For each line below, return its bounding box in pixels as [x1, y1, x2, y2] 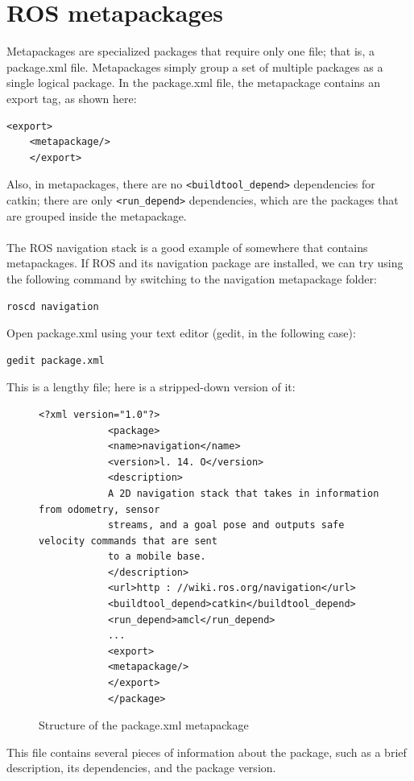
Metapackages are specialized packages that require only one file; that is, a [6, 43, 375, 60]
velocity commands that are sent [39, 535, 217, 547]
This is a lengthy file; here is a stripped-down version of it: [6, 378, 296, 395]
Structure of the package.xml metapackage [39, 717, 249, 733]
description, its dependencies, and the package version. [6, 759, 276, 776]
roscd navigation [6, 300, 99, 312]
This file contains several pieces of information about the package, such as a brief [6, 743, 407, 760]
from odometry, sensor [39, 503, 160, 515]
